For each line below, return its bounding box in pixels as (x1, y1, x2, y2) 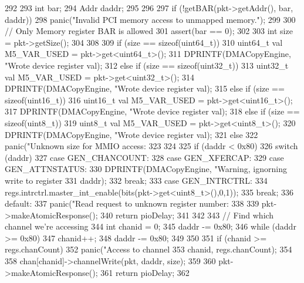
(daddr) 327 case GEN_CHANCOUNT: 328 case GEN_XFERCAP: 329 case (5, 151, 284, 163)
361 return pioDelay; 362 (100, 266, 190, 278)
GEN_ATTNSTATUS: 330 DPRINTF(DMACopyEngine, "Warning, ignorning (5, 163, 287, 175)
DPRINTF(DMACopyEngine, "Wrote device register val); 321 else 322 (5, 128, 258, 140)
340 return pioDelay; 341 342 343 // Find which (100, 208, 274, 221)
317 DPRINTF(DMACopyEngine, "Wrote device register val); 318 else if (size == (5, 105, 300, 117)
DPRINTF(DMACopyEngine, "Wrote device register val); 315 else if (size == (5, 82, 285, 95)
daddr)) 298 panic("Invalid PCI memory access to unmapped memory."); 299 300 (5, 13, 296, 25)
